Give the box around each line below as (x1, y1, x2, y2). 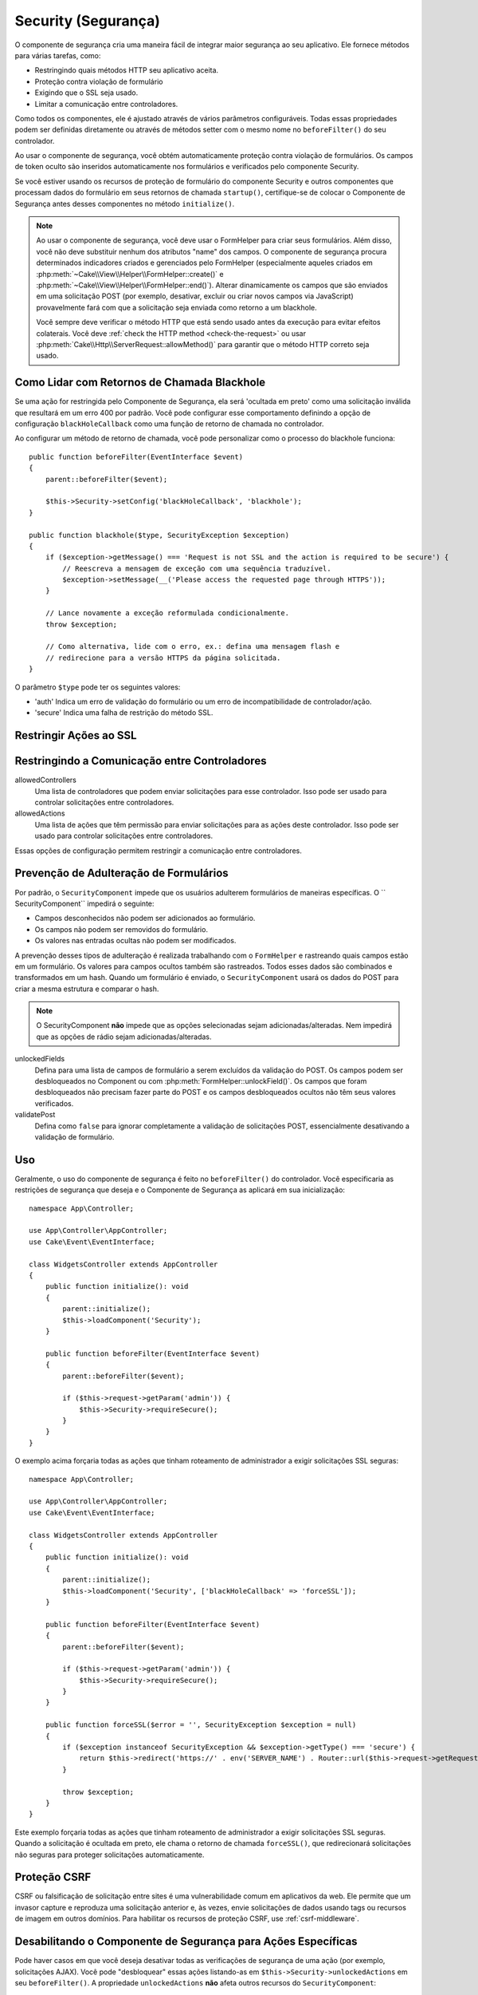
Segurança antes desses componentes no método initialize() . (14, 199, 235, 208)
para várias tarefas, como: (14, 50, 101, 60)
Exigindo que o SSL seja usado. (34, 88, 139, 97)
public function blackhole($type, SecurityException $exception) (29, 531, 290, 539)
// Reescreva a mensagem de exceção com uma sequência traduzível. (62, 563, 331, 573)
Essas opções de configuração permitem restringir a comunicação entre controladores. (14, 846, 302, 855)
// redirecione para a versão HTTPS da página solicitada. (45, 653, 281, 662)
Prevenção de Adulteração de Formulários (14, 867, 229, 880)
